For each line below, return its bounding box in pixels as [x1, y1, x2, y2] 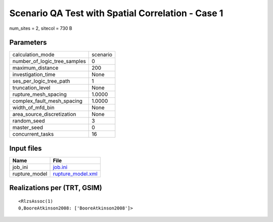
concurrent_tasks [12, 131, 54, 138]
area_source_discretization [12, 111, 76, 118]
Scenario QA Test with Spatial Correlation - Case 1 [9, 8, 223, 19]
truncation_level [12, 84, 51, 91]
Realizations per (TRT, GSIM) [9, 184, 102, 192]
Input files [9, 144, 42, 152]
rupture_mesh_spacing [12, 91, 67, 98]
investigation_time [12, 71, 56, 78]
